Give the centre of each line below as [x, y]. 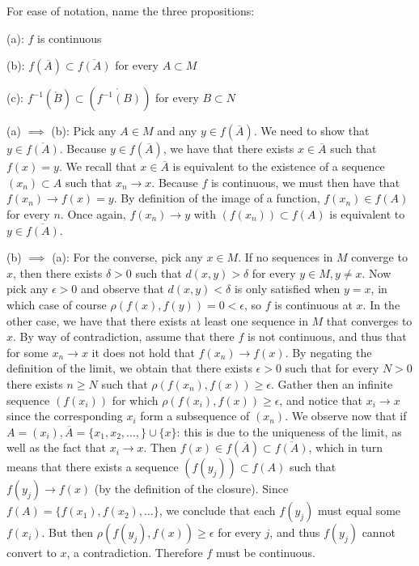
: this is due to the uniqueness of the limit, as [289, 431]
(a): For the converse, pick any [127, 257]
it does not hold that [143, 352]
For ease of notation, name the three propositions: [131, 11]
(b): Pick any [84, 131]
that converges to [369, 320]
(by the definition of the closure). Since [191, 489]
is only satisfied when [287, 289]
